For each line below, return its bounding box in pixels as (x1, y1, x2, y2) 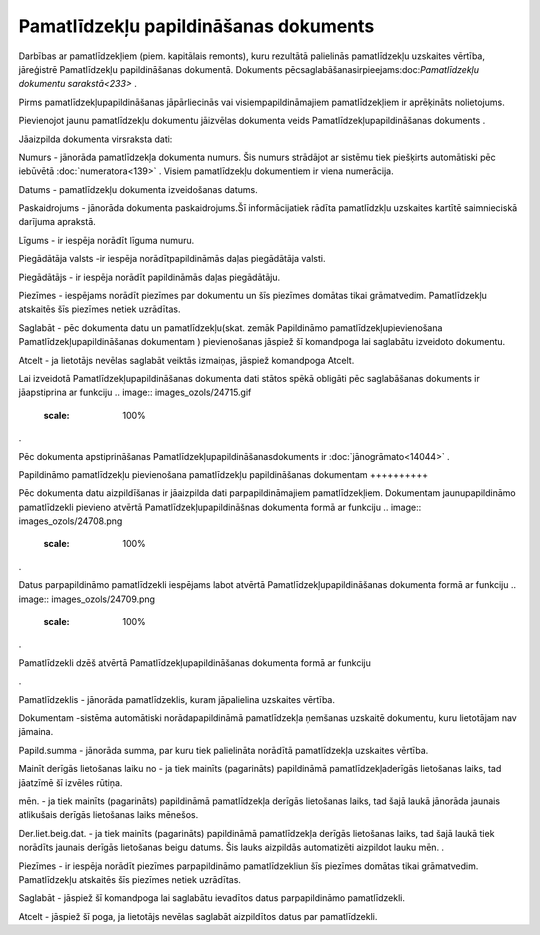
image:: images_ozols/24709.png (18, 593, 155, 605)
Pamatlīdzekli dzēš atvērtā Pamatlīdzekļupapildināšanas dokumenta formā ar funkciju (18, 656, 372, 669)
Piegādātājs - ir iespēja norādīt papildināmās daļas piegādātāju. (18, 271, 280, 283)
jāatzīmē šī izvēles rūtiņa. (18, 776, 123, 789)
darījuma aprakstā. (18, 216, 97, 228)
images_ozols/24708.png (18, 515, 123, 527)
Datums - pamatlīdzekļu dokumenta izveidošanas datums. (18, 183, 259, 195)
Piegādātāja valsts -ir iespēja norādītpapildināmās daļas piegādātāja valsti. (18, 253, 326, 265)
